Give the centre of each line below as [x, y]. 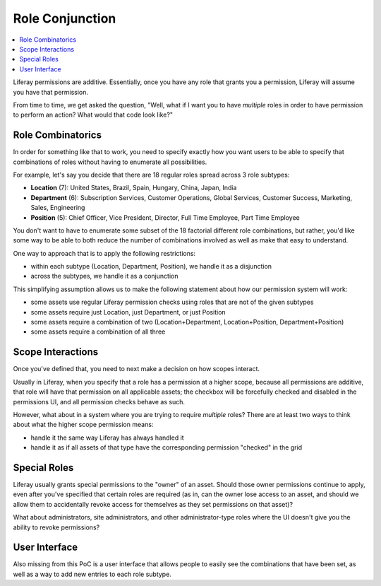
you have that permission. [50, 92]
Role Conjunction [65, 18]
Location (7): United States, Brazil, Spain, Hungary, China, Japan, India [134, 188]
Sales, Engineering [58, 208]
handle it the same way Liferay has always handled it [107, 438]
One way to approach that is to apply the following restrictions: [104, 253]
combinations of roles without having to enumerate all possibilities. [110, 162]
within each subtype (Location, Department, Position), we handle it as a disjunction [151, 266]
